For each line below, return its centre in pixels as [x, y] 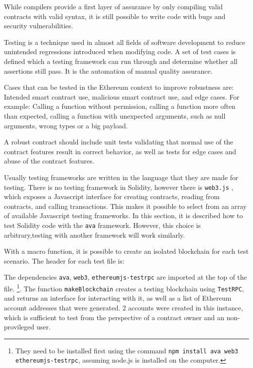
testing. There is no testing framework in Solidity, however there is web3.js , [119, 187]
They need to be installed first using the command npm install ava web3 [127, 350]
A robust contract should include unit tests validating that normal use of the [119, 142]
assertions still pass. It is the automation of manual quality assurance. [108, 71]
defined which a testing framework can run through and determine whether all [121, 61]
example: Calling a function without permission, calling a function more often [120, 106]
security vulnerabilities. [39, 26]
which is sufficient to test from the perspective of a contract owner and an [114, 317]
